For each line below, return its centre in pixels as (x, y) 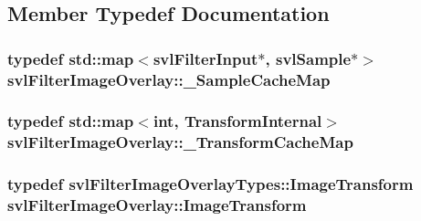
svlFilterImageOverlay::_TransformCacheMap (180, 142)
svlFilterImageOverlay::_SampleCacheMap (169, 79)
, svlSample (308, 58)
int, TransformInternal (237, 121)
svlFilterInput (205, 58)
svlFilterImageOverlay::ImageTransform (157, 205)
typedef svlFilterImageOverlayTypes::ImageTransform (210, 184)
